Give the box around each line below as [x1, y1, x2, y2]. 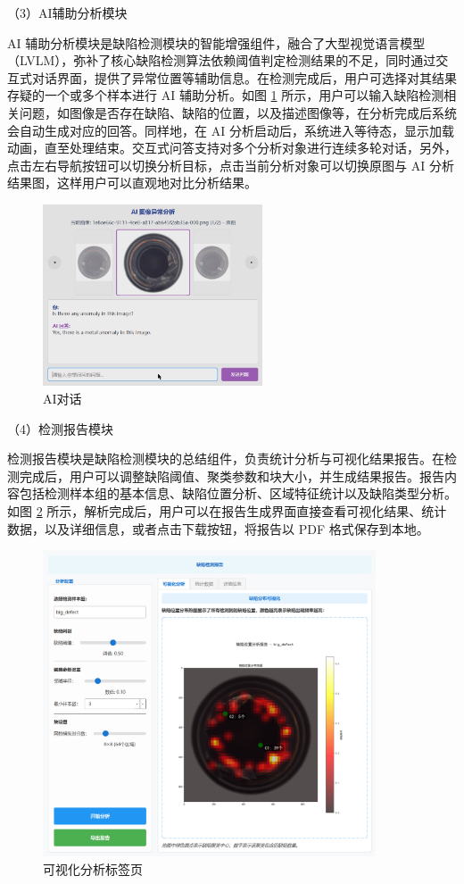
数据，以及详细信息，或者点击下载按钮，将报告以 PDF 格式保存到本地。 [7, 519, 429, 538]
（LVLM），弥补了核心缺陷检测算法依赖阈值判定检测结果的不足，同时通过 [7, 51, 436, 70]
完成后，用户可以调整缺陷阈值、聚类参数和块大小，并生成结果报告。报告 [19, 466, 444, 485]
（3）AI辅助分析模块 [7, 4, 128, 21]
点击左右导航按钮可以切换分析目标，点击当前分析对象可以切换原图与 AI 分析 [7, 155, 454, 174]
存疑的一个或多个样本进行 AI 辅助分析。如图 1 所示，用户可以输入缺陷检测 [7, 86, 444, 104]
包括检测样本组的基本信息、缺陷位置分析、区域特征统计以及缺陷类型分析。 [19, 484, 457, 503]
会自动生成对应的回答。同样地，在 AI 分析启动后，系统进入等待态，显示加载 [7, 121, 454, 139]
